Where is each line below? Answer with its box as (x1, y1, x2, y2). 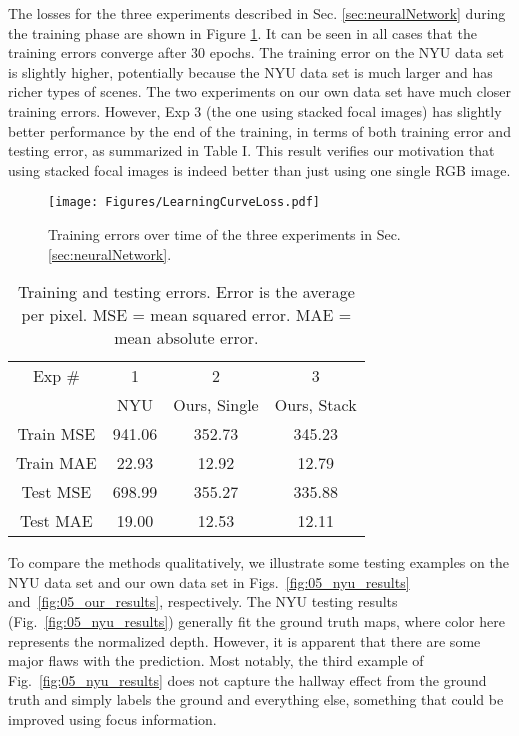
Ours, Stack (274, 393, 357, 417)
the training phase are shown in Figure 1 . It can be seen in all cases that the (8, 22, 477, 43)
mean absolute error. (114, 326, 259, 350)
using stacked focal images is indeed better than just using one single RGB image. (8, 159, 511, 180)
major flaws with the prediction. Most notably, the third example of (8, 650, 424, 671)
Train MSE (17, 422, 96, 446)
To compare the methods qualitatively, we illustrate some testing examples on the (8, 552, 509, 573)
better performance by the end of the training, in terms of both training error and (8, 120, 511, 141)
